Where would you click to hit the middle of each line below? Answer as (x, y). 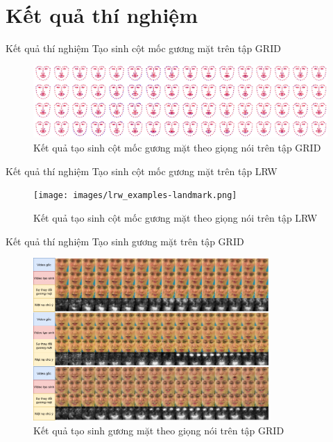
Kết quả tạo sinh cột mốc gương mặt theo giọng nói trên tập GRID (177, 148)
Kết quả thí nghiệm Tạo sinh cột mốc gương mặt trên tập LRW (142, 171)
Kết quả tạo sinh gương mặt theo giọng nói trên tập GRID (159, 431)
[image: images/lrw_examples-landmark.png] (135, 196)
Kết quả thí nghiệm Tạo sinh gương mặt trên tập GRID (125, 241)
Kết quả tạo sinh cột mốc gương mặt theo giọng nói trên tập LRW (176, 217)
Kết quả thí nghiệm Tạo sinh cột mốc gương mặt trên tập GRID (143, 48)
